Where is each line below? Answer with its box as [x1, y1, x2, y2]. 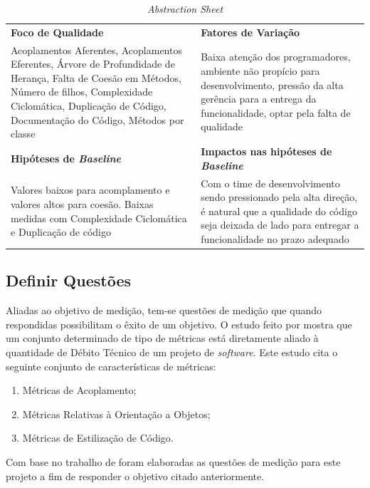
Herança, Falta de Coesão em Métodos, [11, 70, 181, 85]
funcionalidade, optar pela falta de [201, 105, 351, 120]
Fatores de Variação [201, 24, 300, 39]
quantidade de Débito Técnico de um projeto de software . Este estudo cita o [6, 344, 338, 359]
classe [11, 126, 36, 141]
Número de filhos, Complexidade [11, 84, 153, 99]
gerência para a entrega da [201, 91, 317, 106]
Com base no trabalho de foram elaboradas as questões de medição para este [6, 454, 341, 469]
